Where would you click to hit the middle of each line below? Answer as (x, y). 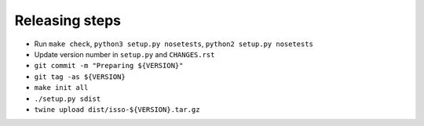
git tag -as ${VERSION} (80, 77)
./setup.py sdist (68, 99)
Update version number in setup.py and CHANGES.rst (124, 54)
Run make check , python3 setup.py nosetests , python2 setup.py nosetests (174, 44)
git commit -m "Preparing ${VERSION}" (109, 66)
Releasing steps (68, 20)
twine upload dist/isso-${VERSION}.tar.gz (117, 109)
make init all (61, 88)
